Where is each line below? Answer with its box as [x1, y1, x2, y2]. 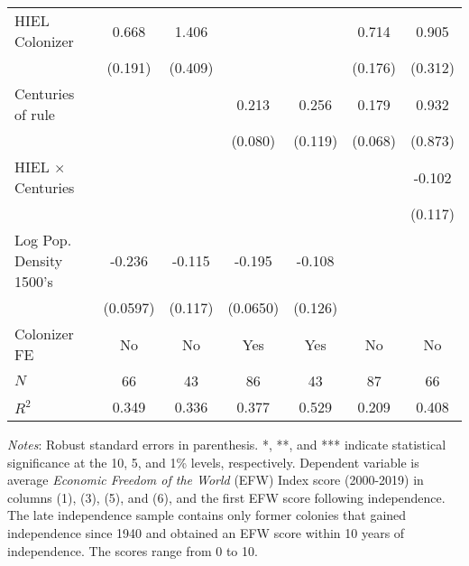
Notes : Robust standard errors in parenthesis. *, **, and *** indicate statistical [7, 435, 446, 453]
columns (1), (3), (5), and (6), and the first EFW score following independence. [7, 487, 446, 506]
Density [14, 250, 63, 271]
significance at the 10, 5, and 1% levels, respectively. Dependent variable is [7, 452, 419, 471]
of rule [14, 104, 55, 125]
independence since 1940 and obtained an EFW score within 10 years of [7, 523, 405, 542]
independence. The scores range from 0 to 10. [7, 541, 258, 560]
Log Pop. [14, 229, 72, 250]
